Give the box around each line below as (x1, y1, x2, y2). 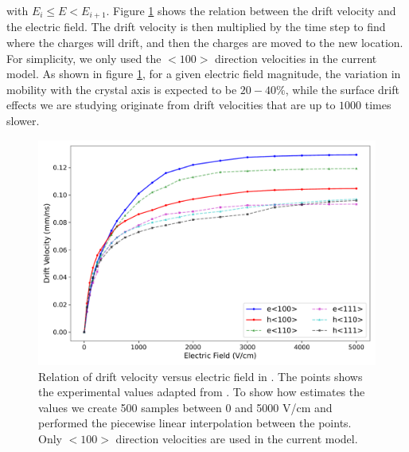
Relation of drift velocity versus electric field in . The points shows (38, 367, 363, 384)
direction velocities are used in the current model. (115, 430, 358, 446)
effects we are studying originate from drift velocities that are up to (6, 96, 336, 113)
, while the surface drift (285, 81, 399, 97)
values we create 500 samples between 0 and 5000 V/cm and (38, 399, 333, 415)
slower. (6, 112, 40, 129)
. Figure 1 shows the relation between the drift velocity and (106, 2, 396, 18)
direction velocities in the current (215, 49, 377, 66)
